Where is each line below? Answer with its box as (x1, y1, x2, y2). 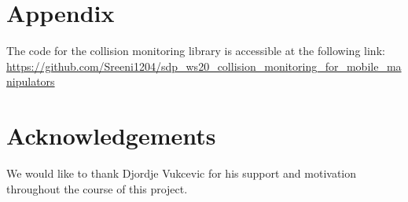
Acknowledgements (6, 119, 216, 152)
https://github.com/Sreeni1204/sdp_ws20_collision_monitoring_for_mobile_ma (6, 57, 402, 74)
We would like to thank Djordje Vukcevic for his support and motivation (6, 165, 357, 182)
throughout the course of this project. (6, 180, 188, 196)
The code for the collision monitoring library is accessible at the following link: (6, 42, 385, 59)
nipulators (6, 73, 55, 90)
